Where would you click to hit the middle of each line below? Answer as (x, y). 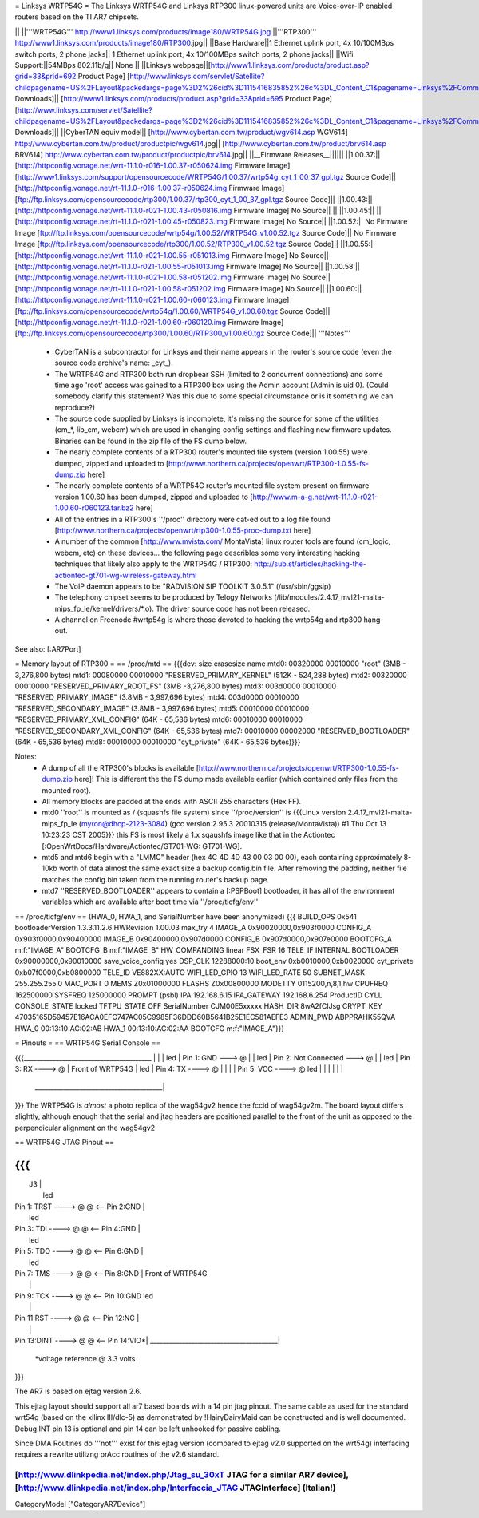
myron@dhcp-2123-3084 (123, 823)
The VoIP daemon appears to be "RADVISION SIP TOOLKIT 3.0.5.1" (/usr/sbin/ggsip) (193, 586)
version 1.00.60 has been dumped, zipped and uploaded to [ (154, 497)
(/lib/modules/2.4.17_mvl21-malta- (329, 597)
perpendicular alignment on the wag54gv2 (85, 1128)
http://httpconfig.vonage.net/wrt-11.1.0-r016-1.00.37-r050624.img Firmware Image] (154, 166)
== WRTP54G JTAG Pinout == (65, 1142)
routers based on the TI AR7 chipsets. (77, 17)
